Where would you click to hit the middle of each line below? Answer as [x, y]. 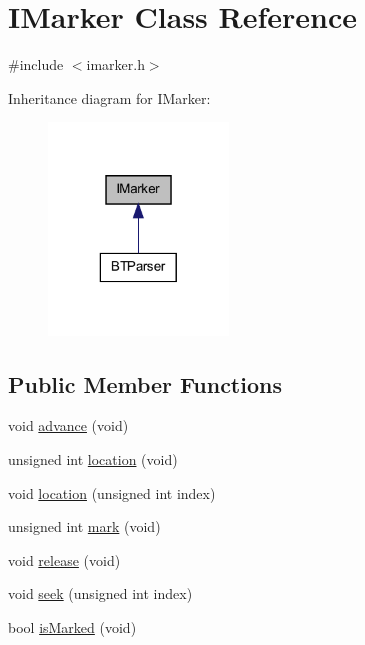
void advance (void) [68, 425]
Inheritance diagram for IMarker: [109, 97]
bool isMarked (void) [72, 626]
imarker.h [115, 64]
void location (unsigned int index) [112, 492]
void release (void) [64, 559]
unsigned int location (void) [93, 458]
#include [36, 64]
